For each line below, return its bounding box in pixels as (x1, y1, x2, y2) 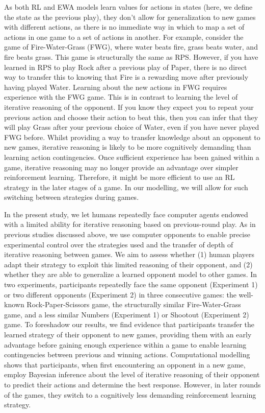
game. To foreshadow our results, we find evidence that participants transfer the (4, 319, 255, 330)
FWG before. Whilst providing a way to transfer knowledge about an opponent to (4, 131, 260, 142)
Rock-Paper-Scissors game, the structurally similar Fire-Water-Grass (26, 299, 241, 310)
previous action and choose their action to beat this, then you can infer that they (4, 111, 258, 122)
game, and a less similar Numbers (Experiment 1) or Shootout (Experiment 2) (4, 309, 249, 319)
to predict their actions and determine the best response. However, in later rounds (4, 379, 261, 389)
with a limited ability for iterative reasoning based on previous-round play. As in (4, 219, 256, 230)
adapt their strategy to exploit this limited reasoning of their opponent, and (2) (4, 259, 253, 269)
